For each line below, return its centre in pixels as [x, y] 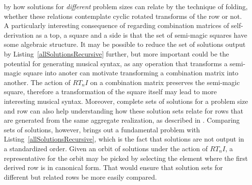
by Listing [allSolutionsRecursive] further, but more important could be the [117, 53]
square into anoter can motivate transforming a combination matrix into [131, 73]
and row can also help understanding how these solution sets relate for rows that [124, 110]
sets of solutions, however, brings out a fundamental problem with [102, 129]
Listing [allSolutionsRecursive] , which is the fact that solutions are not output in [124, 139]
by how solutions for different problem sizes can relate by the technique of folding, [126, 6]
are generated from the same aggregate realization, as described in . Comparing [122, 120]
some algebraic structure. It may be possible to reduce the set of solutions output [125, 44]
